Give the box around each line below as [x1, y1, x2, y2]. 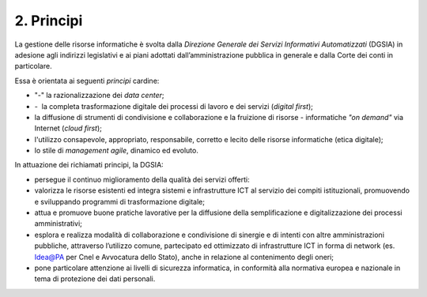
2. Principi [14, 12, 83, 29]
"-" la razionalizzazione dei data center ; [34, 91, 164, 100]
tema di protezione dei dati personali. [34, 274, 156, 284]
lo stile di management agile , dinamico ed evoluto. [34, 146, 199, 156]
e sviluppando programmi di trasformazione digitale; [34, 197, 206, 206]
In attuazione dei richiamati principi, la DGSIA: [14, 160, 164, 170]
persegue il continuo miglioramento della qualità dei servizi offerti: [34, 175, 250, 184]
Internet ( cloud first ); [34, 123, 103, 133]
